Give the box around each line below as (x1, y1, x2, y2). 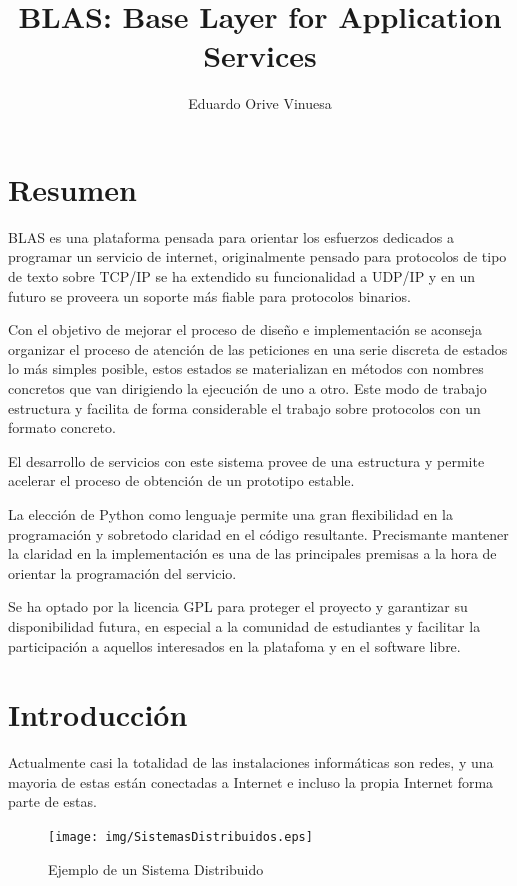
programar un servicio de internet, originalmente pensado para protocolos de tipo (8, 246, 507, 267)
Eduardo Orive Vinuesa (188, 93, 332, 114)
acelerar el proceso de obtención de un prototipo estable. (8, 470, 355, 491)
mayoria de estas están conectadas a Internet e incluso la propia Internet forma (8, 771, 494, 792)
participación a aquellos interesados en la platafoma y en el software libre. (8, 635, 461, 656)
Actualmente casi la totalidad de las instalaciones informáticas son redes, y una (8, 752, 494, 773)
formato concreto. (8, 417, 116, 438)
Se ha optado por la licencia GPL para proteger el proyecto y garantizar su (8, 596, 468, 617)
